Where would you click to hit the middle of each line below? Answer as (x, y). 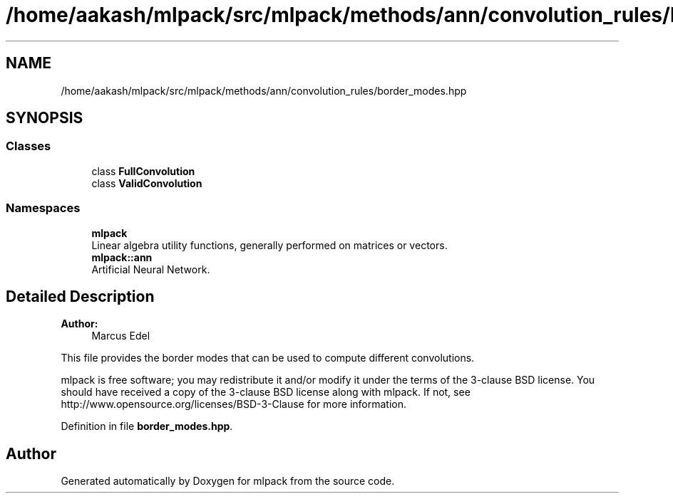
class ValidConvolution (147, 183)
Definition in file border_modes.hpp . (147, 426)
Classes (29, 146)
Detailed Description (80, 296)
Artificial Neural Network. (151, 269)
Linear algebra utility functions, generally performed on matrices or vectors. (269, 245)
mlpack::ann (122, 257)
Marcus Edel (121, 336)
